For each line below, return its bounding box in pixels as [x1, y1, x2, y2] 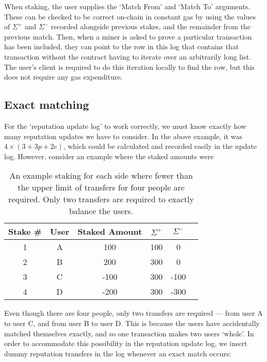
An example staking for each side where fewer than [9, 169, 193, 182]
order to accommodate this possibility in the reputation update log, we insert [4, 338, 247, 349]
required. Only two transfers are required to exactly [8, 193, 194, 205]
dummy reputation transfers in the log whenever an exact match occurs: [4, 348, 232, 358]
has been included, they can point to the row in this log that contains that [4, 41, 239, 52]
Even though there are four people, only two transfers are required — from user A [4, 308, 263, 318]
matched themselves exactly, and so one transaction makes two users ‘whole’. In [4, 328, 254, 338]
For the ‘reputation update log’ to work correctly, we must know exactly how [4, 120, 246, 131]
